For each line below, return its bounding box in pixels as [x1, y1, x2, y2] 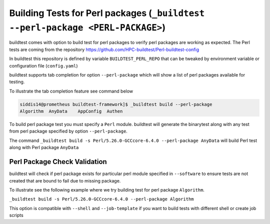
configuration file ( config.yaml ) [9, 62, 78, 68]
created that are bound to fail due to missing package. [9, 177, 121, 183]
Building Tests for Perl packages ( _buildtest [9, 7, 205, 18]
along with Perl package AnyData [9, 144, 79, 150]
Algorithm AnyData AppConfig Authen [19, 108, 123, 114]
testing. [9, 79, 25, 85]
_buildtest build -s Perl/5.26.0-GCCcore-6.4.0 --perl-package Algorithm [9, 196, 194, 202]
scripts [9, 212, 23, 218]
